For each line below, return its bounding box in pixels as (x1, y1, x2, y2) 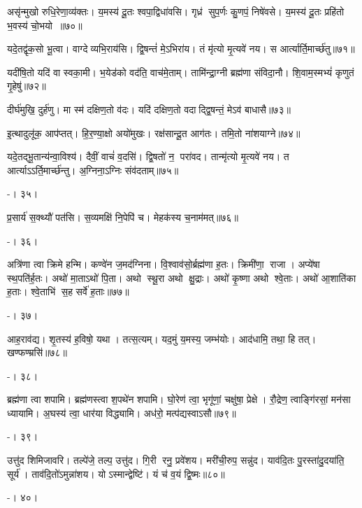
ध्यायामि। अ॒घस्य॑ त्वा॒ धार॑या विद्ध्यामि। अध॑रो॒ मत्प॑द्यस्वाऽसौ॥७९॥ (7, 405, 236, 420)
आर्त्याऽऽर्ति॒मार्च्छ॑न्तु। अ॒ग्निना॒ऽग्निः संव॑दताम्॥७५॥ (7, 162, 179, 177)
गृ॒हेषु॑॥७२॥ (7, 78, 46, 93)
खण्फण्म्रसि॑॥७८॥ (7, 345, 68, 360)
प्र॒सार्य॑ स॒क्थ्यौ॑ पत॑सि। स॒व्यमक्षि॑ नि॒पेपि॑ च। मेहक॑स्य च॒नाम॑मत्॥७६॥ (7, 209, 238, 224)
